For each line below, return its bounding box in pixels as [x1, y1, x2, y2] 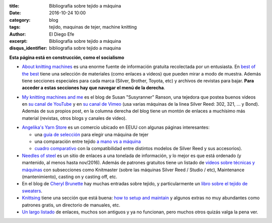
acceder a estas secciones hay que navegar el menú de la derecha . [22, 85, 166, 91]
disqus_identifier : [9, 45, 47, 51]
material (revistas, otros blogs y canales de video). [22, 115, 127, 121]
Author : [9, 31, 26, 37]
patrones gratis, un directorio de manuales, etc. [22, 202, 120, 208]
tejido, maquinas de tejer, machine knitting [49, 24, 137, 30]
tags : [9, 24, 21, 30]
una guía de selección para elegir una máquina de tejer [34, 131, 149, 137]
